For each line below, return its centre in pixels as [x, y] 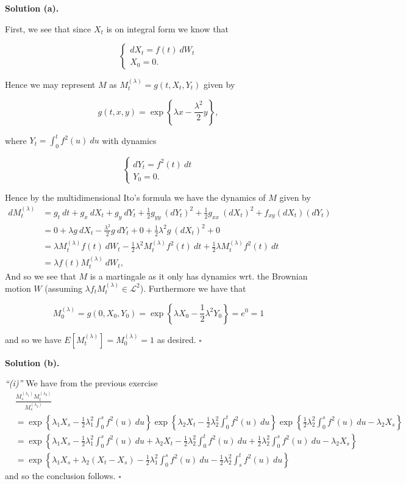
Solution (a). [32, 8]
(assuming [63, 288]
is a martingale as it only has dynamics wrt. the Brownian [199, 276]
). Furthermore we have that [193, 288]
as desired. [176, 339]
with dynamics [129, 140]
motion [18, 288]
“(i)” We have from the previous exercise [81, 383]
